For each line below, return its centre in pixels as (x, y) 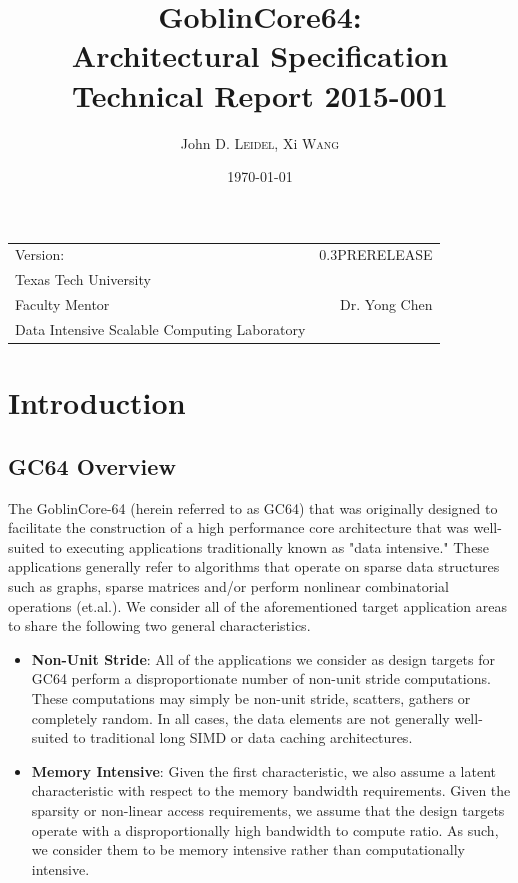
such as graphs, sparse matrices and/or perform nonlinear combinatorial (229, 586)
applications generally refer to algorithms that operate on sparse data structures (254, 566)
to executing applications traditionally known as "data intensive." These (269, 546)
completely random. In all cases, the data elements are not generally (240, 717)
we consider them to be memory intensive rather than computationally (248, 849)
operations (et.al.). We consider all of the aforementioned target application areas (257, 605)
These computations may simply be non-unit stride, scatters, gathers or (251, 697)
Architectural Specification (260, 55)
